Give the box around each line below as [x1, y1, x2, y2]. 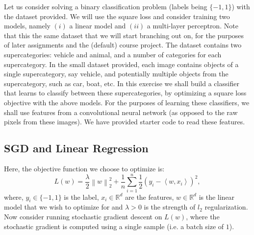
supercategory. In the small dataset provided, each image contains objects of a [4, 59, 239, 69]
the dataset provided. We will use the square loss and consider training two [4, 11, 230, 21]
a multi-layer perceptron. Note [147, 21, 238, 31]
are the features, [125, 191, 174, 202]
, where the [186, 211, 220, 222]
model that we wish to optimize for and [4, 202, 123, 212]
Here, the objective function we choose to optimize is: [4, 163, 165, 173]
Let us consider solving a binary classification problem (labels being [4, 1, 207, 11]
